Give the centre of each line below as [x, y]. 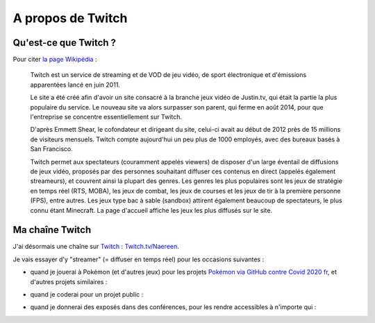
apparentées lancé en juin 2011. [75, 85]
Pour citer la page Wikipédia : [55, 60]
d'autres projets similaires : [69, 281]
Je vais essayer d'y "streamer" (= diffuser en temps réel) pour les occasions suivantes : [138, 259]
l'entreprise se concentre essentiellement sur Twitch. [106, 117]
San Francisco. [51, 149]
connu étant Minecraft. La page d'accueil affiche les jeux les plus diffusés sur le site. [151, 210]
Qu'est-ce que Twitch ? [65, 43]
